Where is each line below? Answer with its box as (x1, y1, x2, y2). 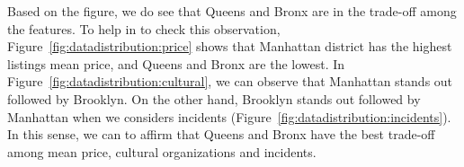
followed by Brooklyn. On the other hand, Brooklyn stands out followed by (7, 89, 421, 108)
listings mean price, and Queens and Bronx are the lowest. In (7, 54, 345, 73)
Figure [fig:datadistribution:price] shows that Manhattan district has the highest (7, 37, 452, 56)
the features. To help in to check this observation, (7, 19, 281, 38)
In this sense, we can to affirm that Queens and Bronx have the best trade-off (7, 125, 435, 144)
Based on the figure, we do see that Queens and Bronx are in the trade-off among (7, 2, 457, 20)
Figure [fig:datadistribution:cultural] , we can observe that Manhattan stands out (7, 72, 453, 91)
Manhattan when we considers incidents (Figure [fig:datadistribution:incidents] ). (7, 107, 451, 126)
